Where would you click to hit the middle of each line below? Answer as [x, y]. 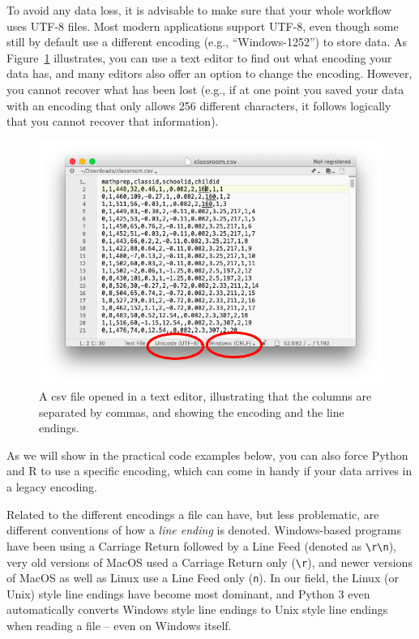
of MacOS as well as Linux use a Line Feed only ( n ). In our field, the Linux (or [203, 578]
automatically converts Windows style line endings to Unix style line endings [197, 609]
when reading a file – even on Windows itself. [119, 625]
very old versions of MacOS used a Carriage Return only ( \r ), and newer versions [209, 562]
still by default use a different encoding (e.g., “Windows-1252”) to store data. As [207, 42]
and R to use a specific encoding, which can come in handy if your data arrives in [209, 471]
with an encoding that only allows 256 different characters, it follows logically [199, 105]
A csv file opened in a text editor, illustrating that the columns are [205, 396]
